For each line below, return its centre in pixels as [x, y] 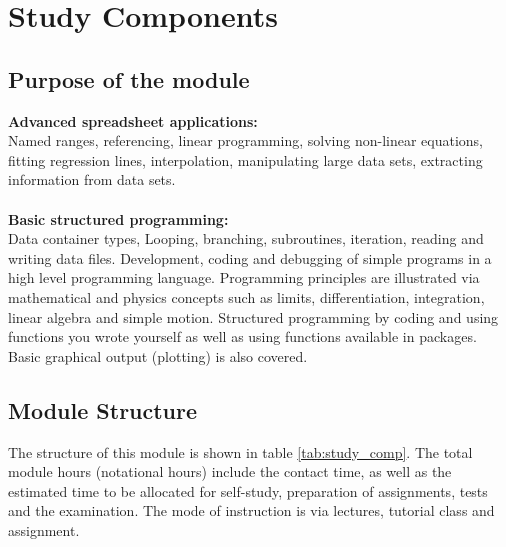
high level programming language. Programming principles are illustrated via [244, 277]
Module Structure [103, 409]
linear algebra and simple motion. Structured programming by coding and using [253, 316]
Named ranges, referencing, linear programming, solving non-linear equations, [245, 140]
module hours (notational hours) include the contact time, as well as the [230, 471]
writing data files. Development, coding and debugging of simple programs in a [250, 257]
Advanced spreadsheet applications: [133, 120]
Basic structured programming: [118, 218]
